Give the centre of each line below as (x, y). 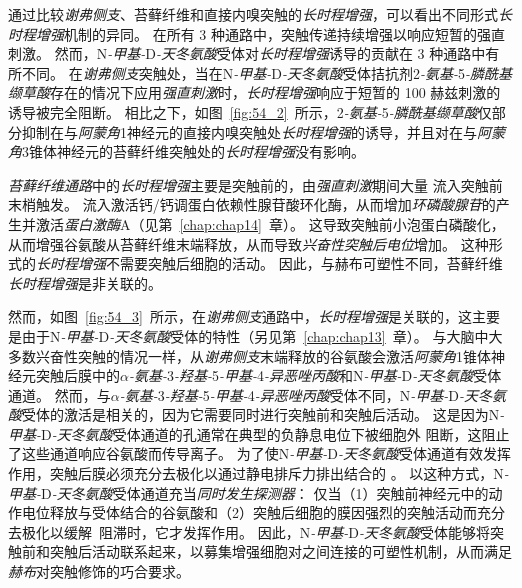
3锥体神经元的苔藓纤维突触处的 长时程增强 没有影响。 (193, 151)
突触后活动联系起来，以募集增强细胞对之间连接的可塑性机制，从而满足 (280, 551)
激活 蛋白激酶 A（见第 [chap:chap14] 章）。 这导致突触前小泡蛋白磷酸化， (270, 223)
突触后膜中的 (77, 375)
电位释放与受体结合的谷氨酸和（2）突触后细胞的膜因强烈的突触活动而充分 (263, 512)
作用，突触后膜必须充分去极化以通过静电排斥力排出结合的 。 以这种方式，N (256, 473)
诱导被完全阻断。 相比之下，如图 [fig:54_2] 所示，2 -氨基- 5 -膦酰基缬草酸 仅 (250, 111)
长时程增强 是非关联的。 (85, 282)
